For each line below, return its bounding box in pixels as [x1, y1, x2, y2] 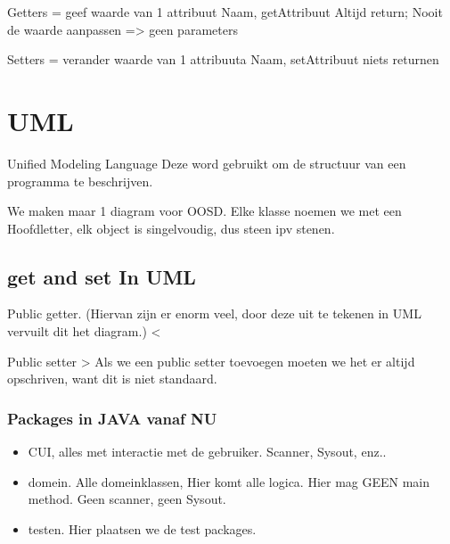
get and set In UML [7, 262, 196, 290]
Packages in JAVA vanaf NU [7, 407, 217, 429]
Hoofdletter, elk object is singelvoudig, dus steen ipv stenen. [7, 218, 335, 237]
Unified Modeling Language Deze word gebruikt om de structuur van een [7, 153, 406, 172]
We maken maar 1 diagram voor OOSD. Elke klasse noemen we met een [7, 202, 402, 220]
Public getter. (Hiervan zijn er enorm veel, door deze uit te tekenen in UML [7, 304, 421, 323]
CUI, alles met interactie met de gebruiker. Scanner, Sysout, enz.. [28, 442, 387, 461]
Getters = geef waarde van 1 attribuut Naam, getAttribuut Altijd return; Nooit [7, 3, 443, 21]
